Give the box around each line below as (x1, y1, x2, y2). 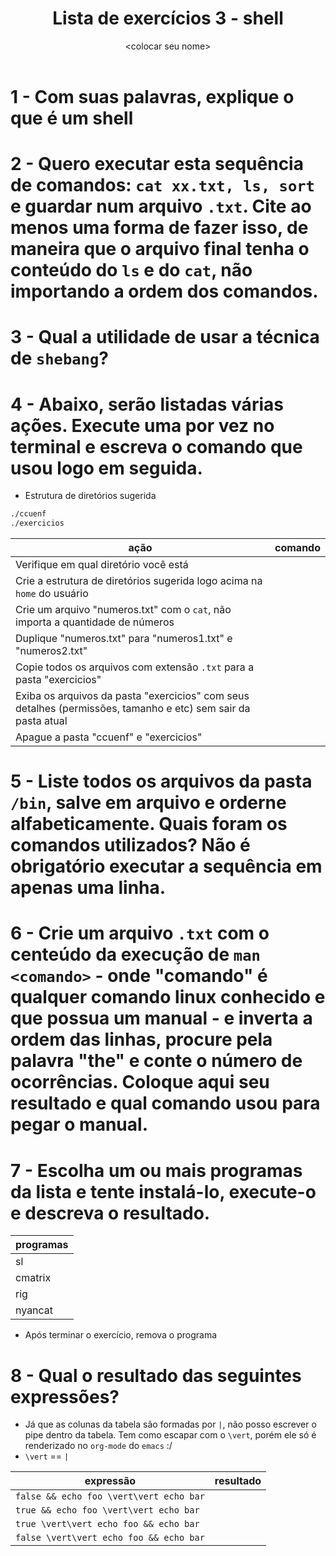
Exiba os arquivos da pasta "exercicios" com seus (15, 689, 250, 702)
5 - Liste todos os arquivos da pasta (10, 770, 313, 793)
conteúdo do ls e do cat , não (10, 259, 253, 282)
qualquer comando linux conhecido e (10, 986, 326, 1009)
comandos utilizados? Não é (10, 834, 251, 857)
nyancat (15, 1303, 54, 1317)
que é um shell (10, 107, 134, 129)
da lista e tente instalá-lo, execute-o (10, 1180, 317, 1203)
